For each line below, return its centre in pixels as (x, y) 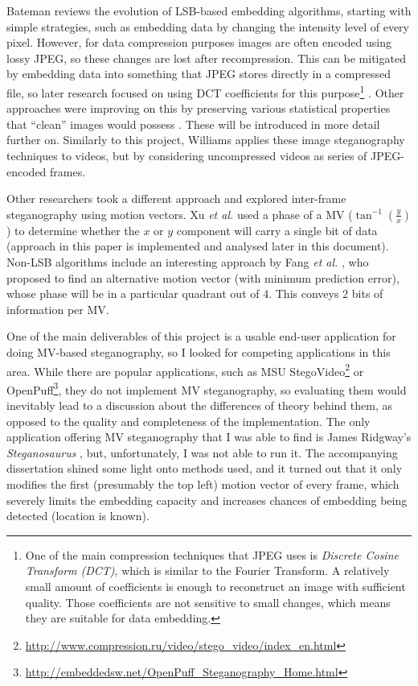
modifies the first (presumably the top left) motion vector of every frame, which (203, 484)
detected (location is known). (78, 516)
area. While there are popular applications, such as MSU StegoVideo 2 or (185, 370)
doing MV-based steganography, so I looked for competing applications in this (199, 351)
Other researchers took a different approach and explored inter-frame (176, 198)
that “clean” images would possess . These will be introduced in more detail (193, 124)
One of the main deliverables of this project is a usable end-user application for (201, 336)
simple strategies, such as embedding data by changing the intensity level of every (208, 26)
